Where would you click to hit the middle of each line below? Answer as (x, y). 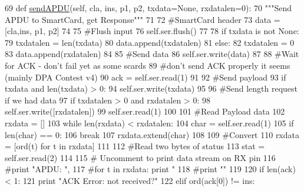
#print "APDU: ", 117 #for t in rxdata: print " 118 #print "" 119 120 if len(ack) (150, 169)
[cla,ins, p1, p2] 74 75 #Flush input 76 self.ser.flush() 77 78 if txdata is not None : (152, 31)
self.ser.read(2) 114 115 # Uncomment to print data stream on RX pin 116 (140, 157)
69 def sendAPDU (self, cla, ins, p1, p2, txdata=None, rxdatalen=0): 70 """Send (148, 8)
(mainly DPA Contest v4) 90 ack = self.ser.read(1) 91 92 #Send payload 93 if (146, 77)
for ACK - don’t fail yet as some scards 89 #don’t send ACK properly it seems (148, 65)
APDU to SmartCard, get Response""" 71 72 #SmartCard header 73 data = (143, 19)
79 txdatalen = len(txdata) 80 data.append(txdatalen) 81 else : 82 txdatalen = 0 (150, 42)
